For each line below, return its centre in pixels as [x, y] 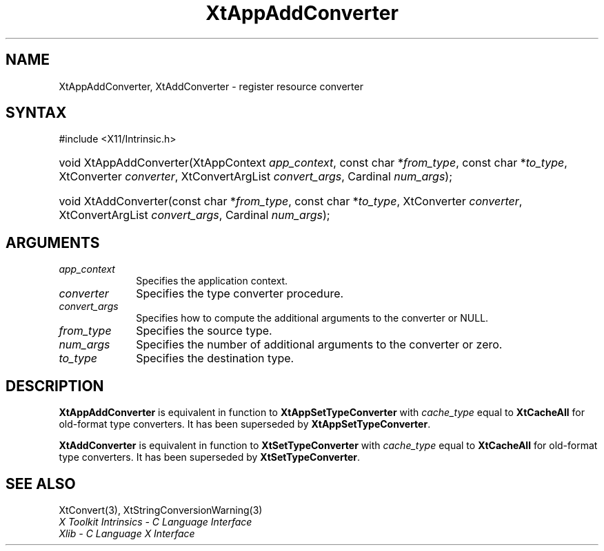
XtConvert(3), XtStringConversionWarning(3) [161, 510]
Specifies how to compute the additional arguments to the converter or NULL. [312, 318]
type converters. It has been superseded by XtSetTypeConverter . [210, 457]
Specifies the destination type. [215, 358]
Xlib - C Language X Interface [127, 533]
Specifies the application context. [212, 281]
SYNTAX [36, 113]
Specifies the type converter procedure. [240, 294]
